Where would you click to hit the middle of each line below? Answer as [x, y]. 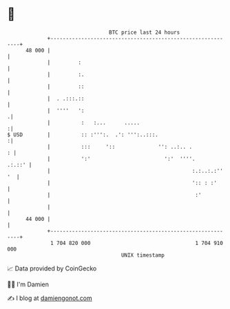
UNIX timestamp [143, 255]
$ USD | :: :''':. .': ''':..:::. [83, 135]
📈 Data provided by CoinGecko [52, 268]
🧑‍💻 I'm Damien [28, 284]
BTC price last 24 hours [145, 32]
